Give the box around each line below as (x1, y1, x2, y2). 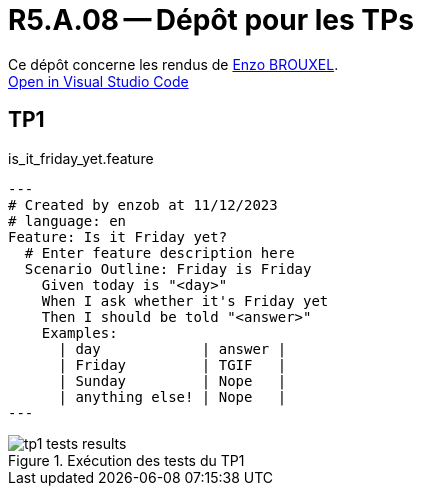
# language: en (8, 212, 127, 229)
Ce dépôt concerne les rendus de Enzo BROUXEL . (8, 55, 339, 73)
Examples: (41, 324, 118, 341)
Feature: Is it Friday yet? (8, 228, 228, 245)
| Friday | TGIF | (58, 356, 287, 373)
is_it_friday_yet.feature (8, 149, 154, 167)
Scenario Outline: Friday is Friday (24, 260, 312, 277)
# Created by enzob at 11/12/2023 (8, 196, 278, 213)
